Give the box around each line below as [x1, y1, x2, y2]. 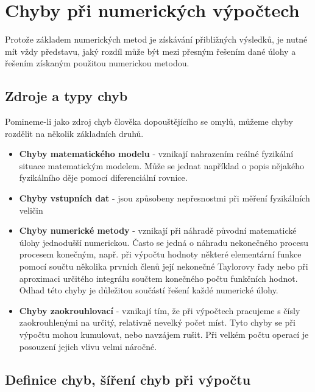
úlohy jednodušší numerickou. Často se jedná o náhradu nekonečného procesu [19, 236, 308, 248]
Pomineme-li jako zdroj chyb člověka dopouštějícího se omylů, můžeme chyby [5, 115, 293, 128]
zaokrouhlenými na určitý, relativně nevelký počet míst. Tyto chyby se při [19, 316, 296, 329]
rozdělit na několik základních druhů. [5, 127, 144, 139]
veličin [19, 203, 43, 216]
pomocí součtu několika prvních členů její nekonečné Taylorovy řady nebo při [19, 260, 308, 273]
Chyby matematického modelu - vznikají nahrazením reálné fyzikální [19, 147, 294, 160]
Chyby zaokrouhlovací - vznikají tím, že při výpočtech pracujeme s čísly [19, 304, 300, 317]
